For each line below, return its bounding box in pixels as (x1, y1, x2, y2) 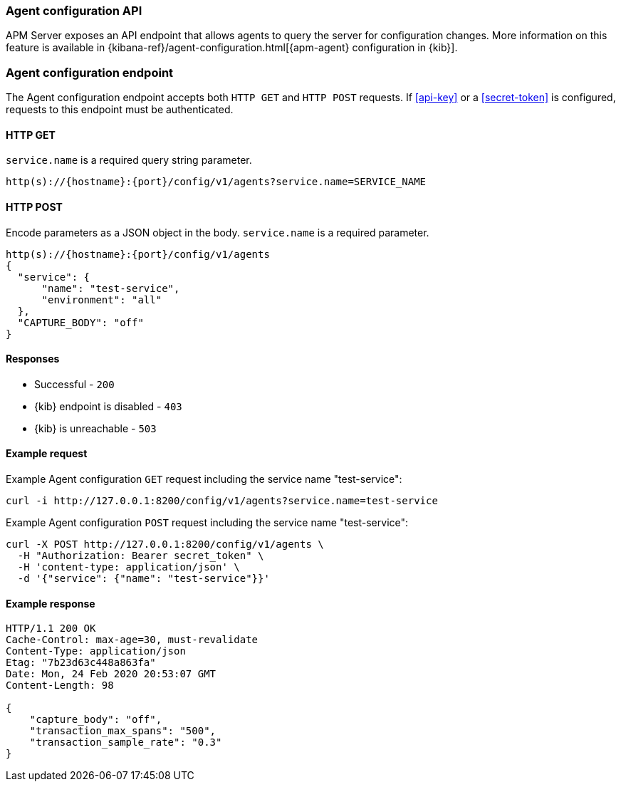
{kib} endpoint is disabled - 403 (34, 400, 182, 412)
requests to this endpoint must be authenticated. (6, 103, 234, 116)
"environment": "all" (41, 293, 162, 306)
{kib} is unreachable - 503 (34, 422, 157, 434)
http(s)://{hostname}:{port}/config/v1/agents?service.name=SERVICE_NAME (6, 176, 427, 188)
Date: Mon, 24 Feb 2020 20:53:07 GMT (6, 668, 216, 680)
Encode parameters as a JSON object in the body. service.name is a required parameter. (6, 226, 429, 239)
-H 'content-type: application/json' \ (17, 561, 240, 573)
